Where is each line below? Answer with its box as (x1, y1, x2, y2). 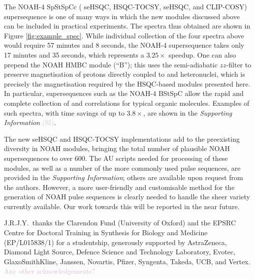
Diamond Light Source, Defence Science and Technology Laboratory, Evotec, (4, 247, 236, 257)
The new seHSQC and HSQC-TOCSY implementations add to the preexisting (4, 133, 240, 144)
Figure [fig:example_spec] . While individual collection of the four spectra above (4, 30, 244, 40)
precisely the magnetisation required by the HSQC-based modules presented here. (4, 78, 251, 89)
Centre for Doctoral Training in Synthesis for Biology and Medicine (4, 227, 208, 238)
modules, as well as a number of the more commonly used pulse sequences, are (4, 162, 241, 173)
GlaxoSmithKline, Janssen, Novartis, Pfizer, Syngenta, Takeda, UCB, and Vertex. (4, 256, 251, 266)
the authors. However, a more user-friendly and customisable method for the (4, 182, 235, 192)
